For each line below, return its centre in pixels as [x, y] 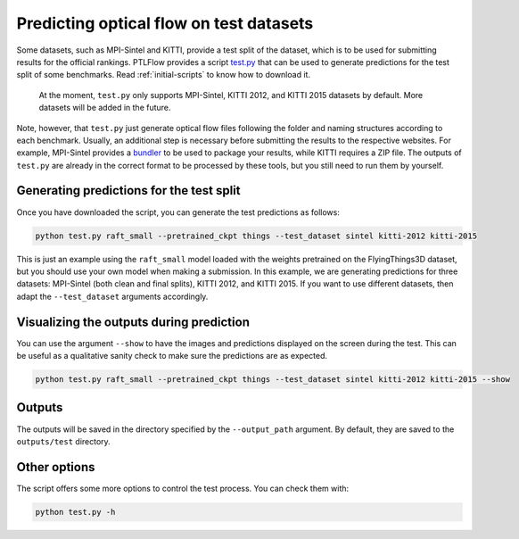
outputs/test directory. [63, 441]
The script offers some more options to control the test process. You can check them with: [183, 488]
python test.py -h [75, 512]
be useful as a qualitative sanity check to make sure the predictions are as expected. [172, 356]
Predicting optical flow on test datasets [165, 23]
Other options [56, 467]
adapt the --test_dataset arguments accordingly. [112, 296]
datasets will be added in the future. [105, 108]
